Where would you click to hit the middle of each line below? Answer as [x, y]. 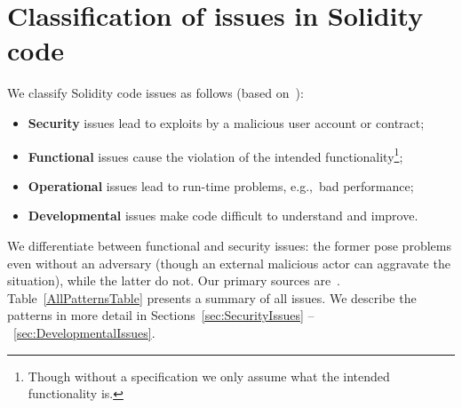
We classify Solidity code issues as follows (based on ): [155, 93]
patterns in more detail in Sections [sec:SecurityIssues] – [161, 315]
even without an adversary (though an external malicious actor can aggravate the [229, 263]
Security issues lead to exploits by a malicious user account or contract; [226, 122]
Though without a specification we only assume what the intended [209, 376]
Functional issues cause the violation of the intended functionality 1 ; [215, 155]
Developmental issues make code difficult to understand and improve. [223, 216]
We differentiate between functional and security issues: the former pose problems [229, 245]
